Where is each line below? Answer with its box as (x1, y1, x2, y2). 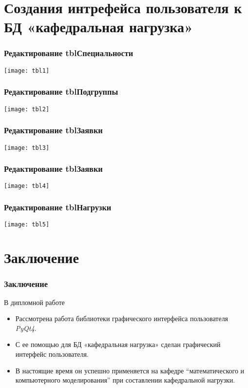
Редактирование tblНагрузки (4, 201, 112, 213)
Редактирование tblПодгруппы (4, 85, 118, 98)
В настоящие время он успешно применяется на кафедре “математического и (15, 365, 245, 375)
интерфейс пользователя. (15, 348, 89, 359)
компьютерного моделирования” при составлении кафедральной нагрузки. (15, 375, 235, 385)
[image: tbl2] (4, 105, 50, 113)
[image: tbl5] (4, 221, 50, 228)
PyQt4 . (15, 323, 37, 333)
